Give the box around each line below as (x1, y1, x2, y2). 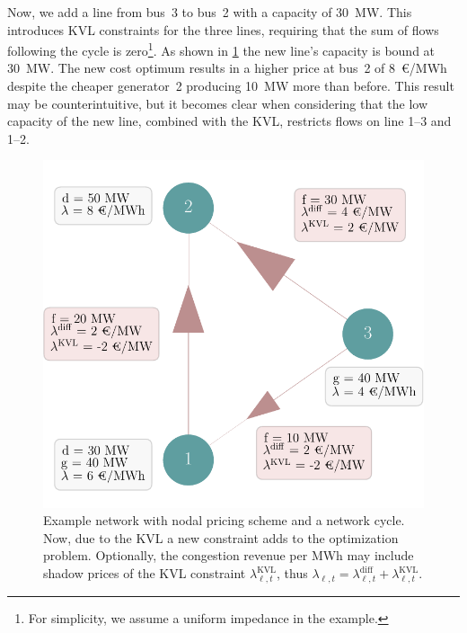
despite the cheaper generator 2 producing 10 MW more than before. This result (7, 76, 454, 95)
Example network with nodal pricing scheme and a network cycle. (43, 511, 405, 530)
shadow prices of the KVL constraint (43, 564, 246, 583)
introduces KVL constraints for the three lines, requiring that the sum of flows (7, 20, 439, 39)
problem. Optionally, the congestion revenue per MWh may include (43, 546, 414, 565)
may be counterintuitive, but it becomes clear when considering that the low (7, 94, 428, 112)
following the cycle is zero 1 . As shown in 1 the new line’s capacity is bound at (7, 39, 436, 59)
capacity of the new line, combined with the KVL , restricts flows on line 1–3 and (7, 111, 452, 130)
